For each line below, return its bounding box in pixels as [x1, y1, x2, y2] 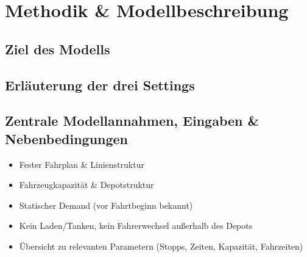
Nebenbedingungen [5, 129, 129, 148]
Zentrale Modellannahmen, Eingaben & [5, 111, 259, 130]
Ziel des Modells [5, 39, 110, 58]
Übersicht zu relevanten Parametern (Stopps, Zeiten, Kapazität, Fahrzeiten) [19, 239, 303, 252]
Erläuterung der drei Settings [5, 75, 195, 94]
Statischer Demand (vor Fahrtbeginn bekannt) [19, 198, 193, 211]
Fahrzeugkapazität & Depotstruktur [19, 178, 154, 191]
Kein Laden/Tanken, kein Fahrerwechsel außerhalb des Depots [19, 219, 253, 232]
